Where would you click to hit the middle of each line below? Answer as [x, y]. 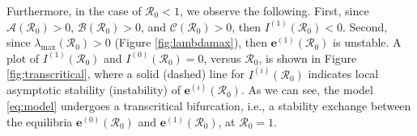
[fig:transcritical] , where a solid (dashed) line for [126, 74]
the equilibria [40, 121]
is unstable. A [367, 42]
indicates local [343, 74]
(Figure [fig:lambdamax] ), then [191, 42]
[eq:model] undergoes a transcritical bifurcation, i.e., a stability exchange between [209, 105]
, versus [222, 58]
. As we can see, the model [307, 90]
